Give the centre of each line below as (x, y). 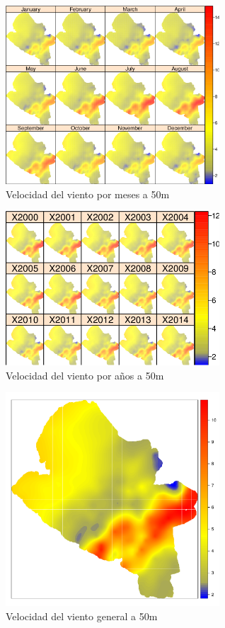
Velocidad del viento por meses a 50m (88, 194)
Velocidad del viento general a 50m (82, 616)
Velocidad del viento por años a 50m (85, 375)
